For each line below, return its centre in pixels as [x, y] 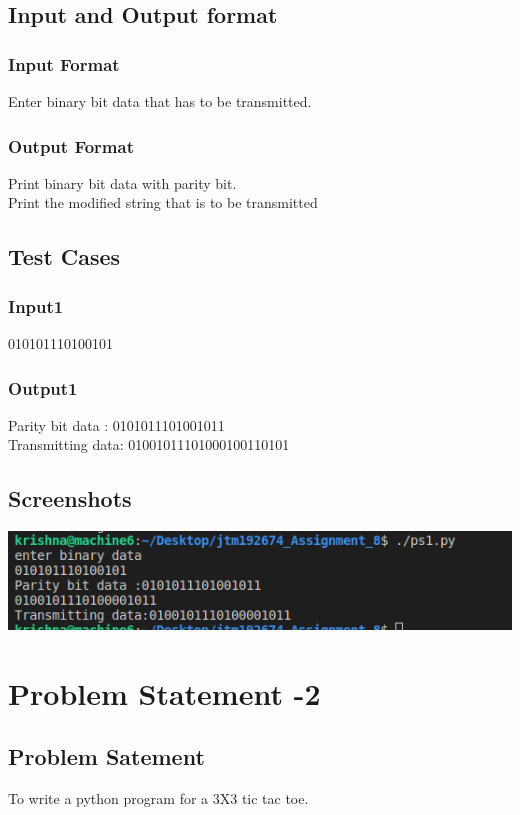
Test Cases [64, 256]
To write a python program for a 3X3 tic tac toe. [158, 798]
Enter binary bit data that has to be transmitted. [160, 101]
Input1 [36, 305]
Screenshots [70, 498]
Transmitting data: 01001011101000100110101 [149, 444]
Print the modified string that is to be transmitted [163, 202]
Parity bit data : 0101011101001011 [116, 424]
